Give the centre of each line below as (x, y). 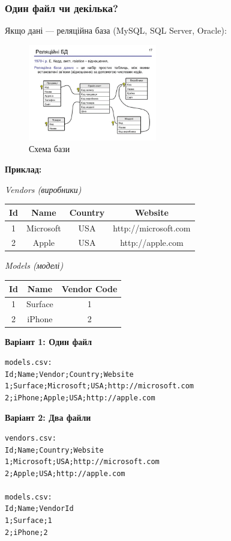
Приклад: (23, 169)
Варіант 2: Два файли (48, 417)
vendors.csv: (31, 438)
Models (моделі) (34, 265)
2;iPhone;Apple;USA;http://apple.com (80, 398)
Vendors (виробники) (43, 189)
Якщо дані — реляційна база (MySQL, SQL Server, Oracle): (116, 30)
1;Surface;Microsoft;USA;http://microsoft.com (99, 386)
